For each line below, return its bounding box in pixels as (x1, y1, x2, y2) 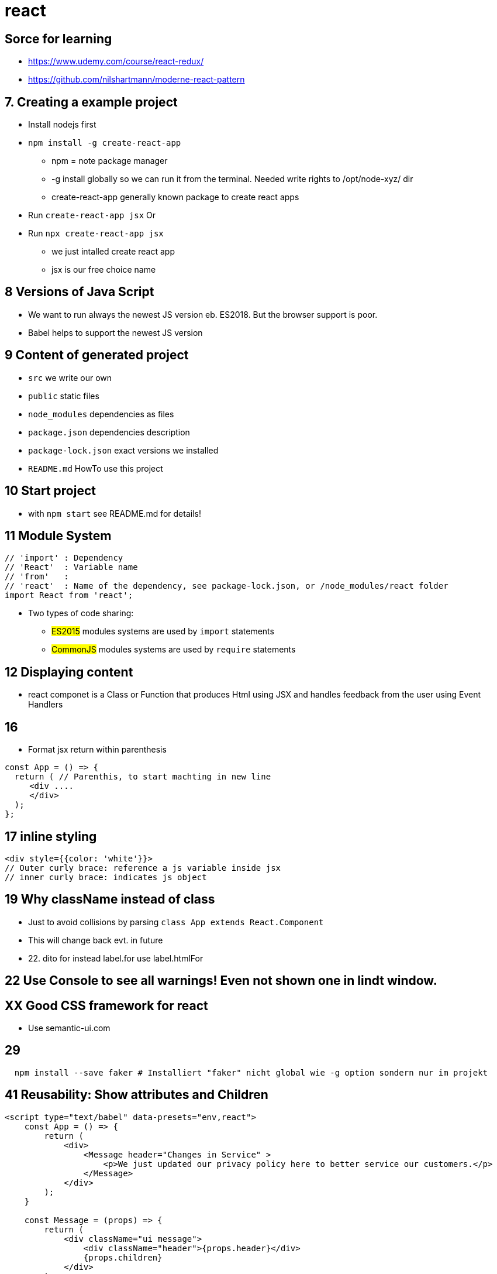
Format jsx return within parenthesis (28, 744, 167, 755)
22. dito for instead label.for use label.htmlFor (28, 953, 203, 963)
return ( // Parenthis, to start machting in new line (14, 772, 271, 782)
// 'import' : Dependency (5, 553, 123, 563)
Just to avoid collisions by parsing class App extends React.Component (28, 916, 324, 927)
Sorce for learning (5, 31, 112, 46)
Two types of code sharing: (28, 608, 134, 619)
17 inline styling (5, 829, 97, 844)
